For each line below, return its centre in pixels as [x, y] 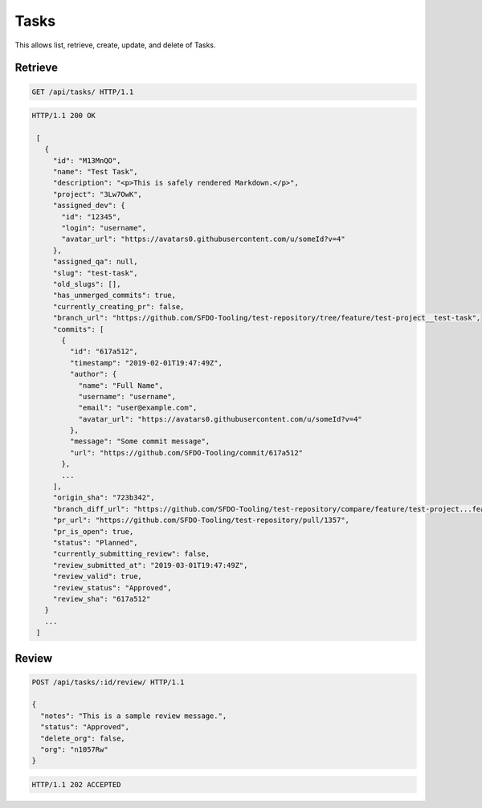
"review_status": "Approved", [112, 588]
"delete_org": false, [83, 738]
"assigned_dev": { [89, 206]
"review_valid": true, [97, 577]
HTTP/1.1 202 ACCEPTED [76, 784]
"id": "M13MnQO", [87, 160]
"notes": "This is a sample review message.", [134, 716]
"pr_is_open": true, [93, 531]
